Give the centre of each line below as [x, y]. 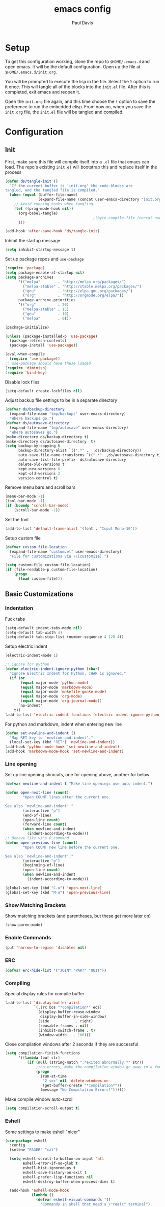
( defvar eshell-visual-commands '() [73, 1200]
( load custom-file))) [40, 579]
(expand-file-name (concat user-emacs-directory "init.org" [101, 200]
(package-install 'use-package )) [44, 346]
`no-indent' [30, 705]
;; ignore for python [27, 665]
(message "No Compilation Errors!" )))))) [83, 1090]
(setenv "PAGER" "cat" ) [34, 1150]
